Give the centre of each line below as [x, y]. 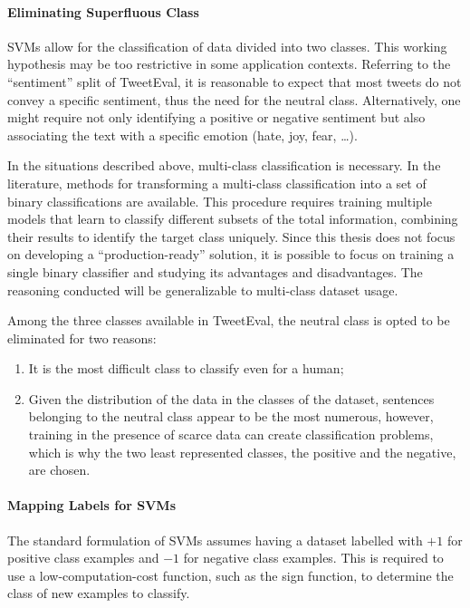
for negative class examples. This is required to [313, 558]
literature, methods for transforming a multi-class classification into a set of [217, 183]
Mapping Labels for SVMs [92, 505]
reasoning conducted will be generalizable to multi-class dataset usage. [203, 290]
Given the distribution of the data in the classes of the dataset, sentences [231, 398]
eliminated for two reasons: [82, 338]
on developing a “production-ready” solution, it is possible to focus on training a [231, 254]
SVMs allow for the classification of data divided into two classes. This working [227, 46]
